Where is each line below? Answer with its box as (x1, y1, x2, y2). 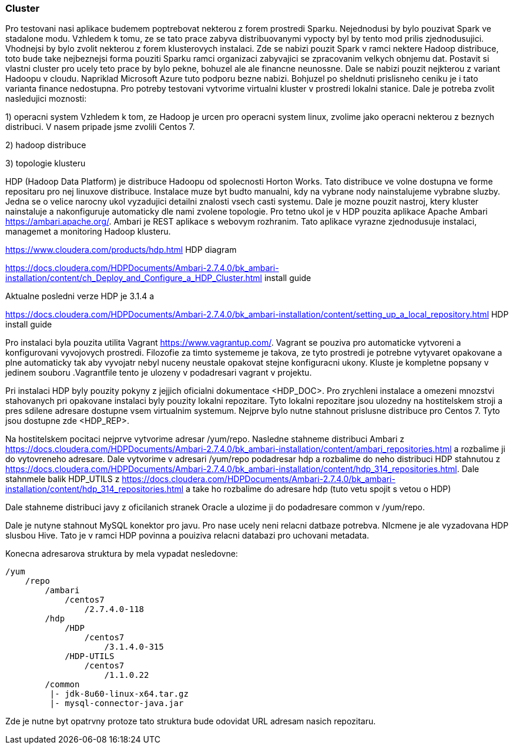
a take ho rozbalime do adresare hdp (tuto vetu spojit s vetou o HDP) (186, 484, 451, 494)
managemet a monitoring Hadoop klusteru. (5, 226, 171, 237)
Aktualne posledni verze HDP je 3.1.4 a (5, 291, 155, 302)
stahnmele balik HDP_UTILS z (5, 474, 120, 484)
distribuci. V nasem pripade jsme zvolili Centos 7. (5, 122, 195, 132)
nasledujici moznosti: (5, 93, 87, 104)
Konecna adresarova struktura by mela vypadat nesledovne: (5, 549, 238, 559)
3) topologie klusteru (5, 158, 86, 169)
